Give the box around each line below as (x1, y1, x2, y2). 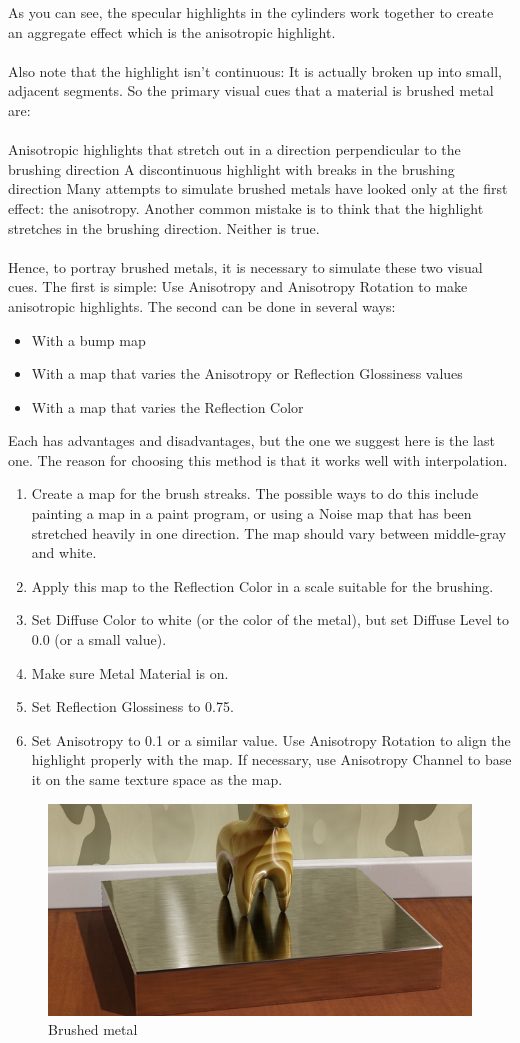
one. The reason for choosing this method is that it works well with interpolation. (8, 449, 508, 470)
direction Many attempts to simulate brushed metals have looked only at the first (8, 178, 508, 199)
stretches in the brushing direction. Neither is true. (8, 217, 320, 238)
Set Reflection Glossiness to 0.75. (31, 696, 234, 717)
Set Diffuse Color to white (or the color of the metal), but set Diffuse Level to (31, 609, 510, 630)
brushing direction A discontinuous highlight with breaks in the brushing (8, 158, 455, 179)
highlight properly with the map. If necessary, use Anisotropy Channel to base (31, 749, 512, 770)
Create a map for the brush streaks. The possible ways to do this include (31, 483, 479, 504)
